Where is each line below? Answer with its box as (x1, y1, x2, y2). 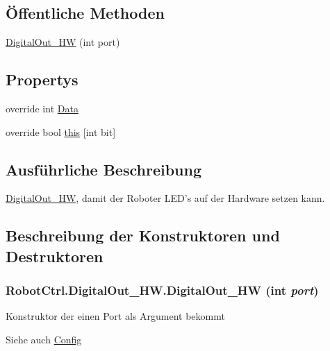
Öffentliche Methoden (6, 2, 165, 24)
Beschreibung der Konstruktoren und (6, 225, 280, 246)
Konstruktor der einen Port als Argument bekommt (6, 309, 225, 323)
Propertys (6, 69, 79, 90)
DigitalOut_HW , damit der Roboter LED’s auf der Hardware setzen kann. (6, 191, 325, 205)
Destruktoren (6, 245, 104, 266)
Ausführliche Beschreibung (6, 158, 201, 180)
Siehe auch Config (6, 332, 82, 346)
